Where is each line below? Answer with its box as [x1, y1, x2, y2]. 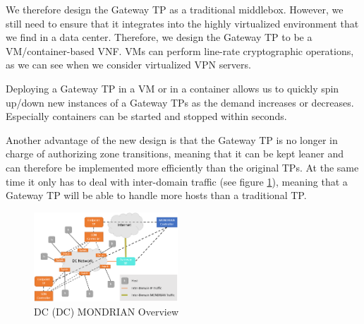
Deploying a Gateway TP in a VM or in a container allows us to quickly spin [6, 80, 339, 95]
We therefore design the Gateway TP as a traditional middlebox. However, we [6, 2, 344, 16]
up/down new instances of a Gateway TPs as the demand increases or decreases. [6, 95, 354, 109]
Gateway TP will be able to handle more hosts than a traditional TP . [6, 188, 307, 203]
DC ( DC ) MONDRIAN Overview [34, 304, 178, 318]
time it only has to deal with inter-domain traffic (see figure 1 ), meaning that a [6, 174, 348, 188]
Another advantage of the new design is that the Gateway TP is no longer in [6, 132, 338, 147]
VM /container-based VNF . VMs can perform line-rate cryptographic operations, [6, 43, 354, 58]
